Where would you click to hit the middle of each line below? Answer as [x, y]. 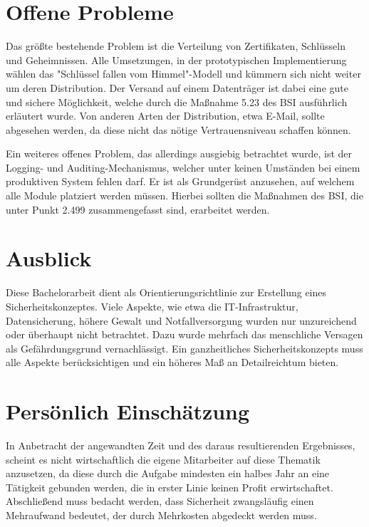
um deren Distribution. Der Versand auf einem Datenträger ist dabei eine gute [177, 87]
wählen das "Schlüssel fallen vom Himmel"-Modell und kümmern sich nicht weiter [183, 74]
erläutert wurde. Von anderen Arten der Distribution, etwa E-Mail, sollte [165, 116]
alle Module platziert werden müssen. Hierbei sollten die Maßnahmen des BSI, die [184, 195]
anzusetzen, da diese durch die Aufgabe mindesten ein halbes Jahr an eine [168, 473]
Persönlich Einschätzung [128, 411]
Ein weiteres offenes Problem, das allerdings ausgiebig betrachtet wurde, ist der [179, 153]
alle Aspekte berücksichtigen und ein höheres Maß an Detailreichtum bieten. [172, 362]
